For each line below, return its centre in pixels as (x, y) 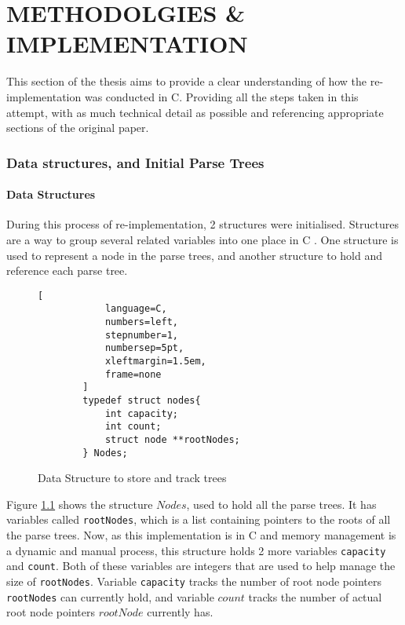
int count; (133, 427)
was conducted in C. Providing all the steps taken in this (221, 96)
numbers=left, (141, 322)
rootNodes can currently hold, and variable (110, 596)
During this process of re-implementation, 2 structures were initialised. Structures (202, 224)
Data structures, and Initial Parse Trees (135, 162)
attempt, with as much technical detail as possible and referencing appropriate (195, 112)
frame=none (133, 374)
